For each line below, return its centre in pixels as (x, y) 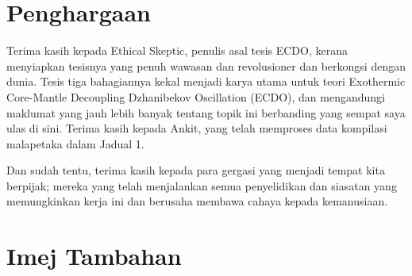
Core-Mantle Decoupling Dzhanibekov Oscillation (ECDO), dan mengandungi (196, 96)
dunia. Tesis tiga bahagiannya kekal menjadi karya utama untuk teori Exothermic (206, 81)
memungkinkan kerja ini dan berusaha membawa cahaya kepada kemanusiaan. (197, 201)
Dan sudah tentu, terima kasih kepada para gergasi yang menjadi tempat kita (196, 170)
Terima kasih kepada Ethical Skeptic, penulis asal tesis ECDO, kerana (177, 50)
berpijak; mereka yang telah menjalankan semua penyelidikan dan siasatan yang (202, 185)
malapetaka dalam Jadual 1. (75, 143)
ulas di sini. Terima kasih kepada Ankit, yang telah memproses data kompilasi (197, 128)
